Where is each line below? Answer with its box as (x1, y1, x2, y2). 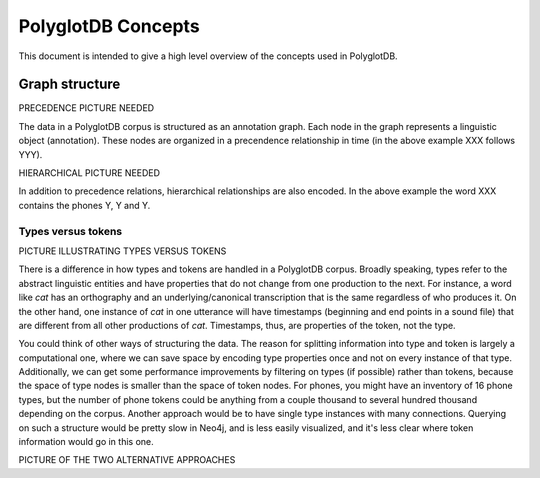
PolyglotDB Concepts (18, 15, 200, 37)
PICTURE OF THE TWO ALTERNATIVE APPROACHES (18, 454, 236, 466)
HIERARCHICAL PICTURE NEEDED (18, 167, 160, 179)
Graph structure (18, 76, 121, 93)
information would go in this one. (18, 436, 154, 448)
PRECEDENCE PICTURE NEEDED (18, 102, 155, 114)
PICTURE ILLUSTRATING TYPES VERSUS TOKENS (18, 245, 227, 257)
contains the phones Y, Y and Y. (18, 199, 151, 211)
